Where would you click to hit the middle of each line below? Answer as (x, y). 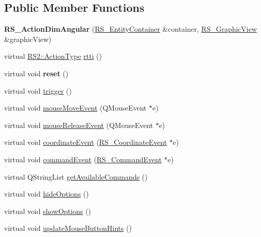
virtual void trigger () (38, 90)
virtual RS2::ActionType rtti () (53, 56)
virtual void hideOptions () (47, 194)
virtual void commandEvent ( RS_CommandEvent (83, 159)
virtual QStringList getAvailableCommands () (76, 176)
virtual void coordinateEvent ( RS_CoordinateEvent (86, 142)
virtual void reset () (36, 73)
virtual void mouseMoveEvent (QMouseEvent (75, 108)
